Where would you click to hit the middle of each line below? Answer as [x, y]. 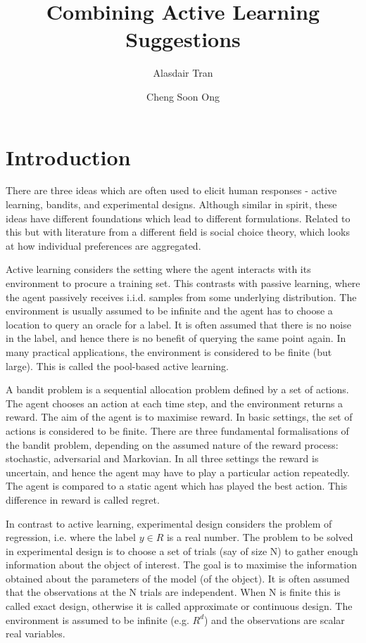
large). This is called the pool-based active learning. [117, 365]
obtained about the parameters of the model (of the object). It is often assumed [178, 578]
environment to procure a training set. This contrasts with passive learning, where [183, 283]
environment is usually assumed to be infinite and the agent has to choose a [169, 311]
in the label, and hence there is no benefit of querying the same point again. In [176, 338]
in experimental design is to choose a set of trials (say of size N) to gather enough [182, 550]
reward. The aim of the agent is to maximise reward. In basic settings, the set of [179, 417]
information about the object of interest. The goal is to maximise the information [181, 565]
